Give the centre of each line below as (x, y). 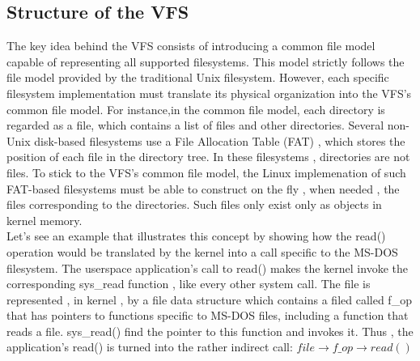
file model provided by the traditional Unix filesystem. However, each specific (198, 77)
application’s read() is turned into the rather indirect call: (150, 347)
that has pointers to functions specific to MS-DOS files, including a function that (208, 315)
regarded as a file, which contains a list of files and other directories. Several (195, 125)
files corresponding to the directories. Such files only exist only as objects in (194, 204)
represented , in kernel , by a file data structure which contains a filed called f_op (209, 299)
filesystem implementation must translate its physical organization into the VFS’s (209, 93)
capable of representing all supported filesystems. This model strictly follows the (206, 61)
